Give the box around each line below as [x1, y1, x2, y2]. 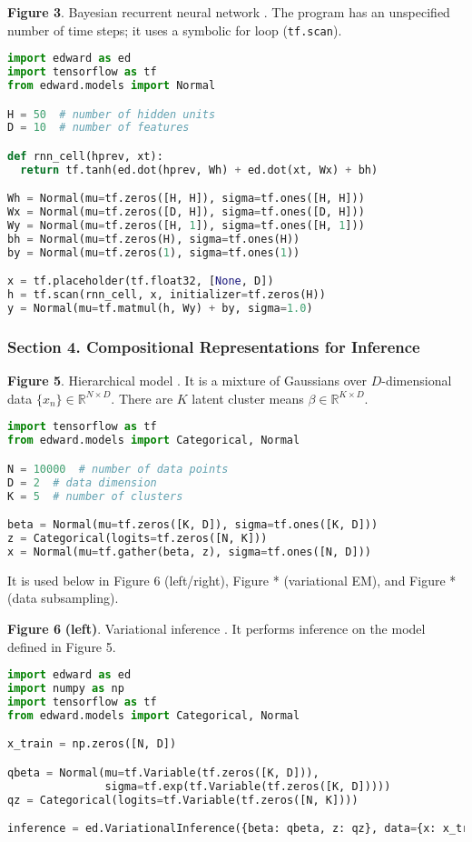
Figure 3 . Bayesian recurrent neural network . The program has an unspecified [7, 3, 450, 21]
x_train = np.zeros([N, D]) [7, 737, 177, 751]
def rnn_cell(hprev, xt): [7, 149, 163, 163]
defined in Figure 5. [7, 637, 116, 656]
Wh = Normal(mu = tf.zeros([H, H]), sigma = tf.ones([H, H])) [7, 192, 365, 205]
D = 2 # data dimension [7, 476, 157, 489]
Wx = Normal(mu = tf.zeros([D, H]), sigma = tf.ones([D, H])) [7, 205, 365, 219]
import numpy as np [7, 681, 124, 695]
